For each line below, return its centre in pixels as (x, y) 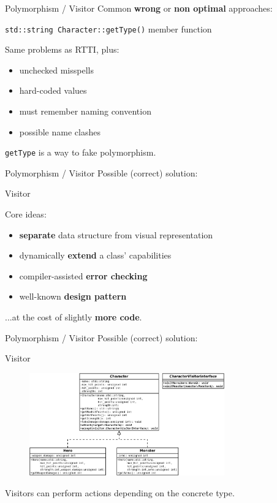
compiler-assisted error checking (83, 275)
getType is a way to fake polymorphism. (81, 152)
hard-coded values (53, 90)
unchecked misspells (56, 70)
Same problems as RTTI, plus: (62, 49)
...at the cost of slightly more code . (74, 317)
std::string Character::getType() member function (108, 28)
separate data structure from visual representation (116, 234)
